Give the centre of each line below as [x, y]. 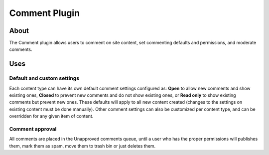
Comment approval [33, 129]
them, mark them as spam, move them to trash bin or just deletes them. [82, 146]
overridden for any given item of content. [51, 116]
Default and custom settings [44, 78]
